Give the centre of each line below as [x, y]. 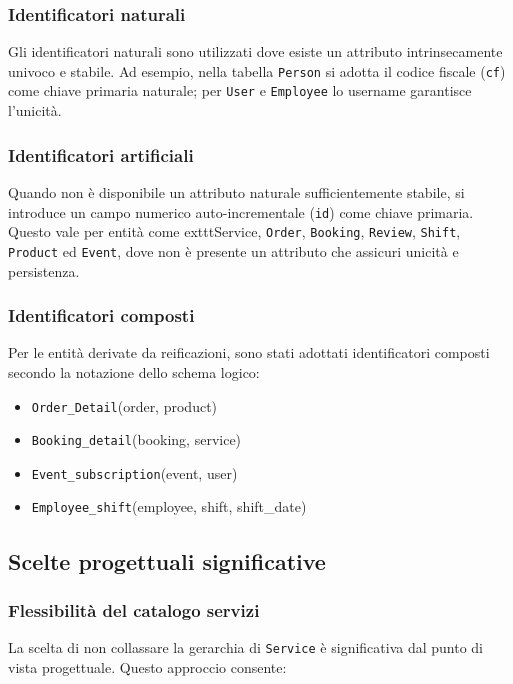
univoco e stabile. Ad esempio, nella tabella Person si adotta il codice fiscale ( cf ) [257, 70]
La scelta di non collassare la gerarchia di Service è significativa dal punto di [246, 647]
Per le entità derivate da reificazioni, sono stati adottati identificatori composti [249, 352]
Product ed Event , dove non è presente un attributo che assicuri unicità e [233, 250]
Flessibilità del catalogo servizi [134, 609]
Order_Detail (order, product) [124, 405]
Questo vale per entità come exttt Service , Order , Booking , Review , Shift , [234, 231]
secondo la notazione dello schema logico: [134, 371]
